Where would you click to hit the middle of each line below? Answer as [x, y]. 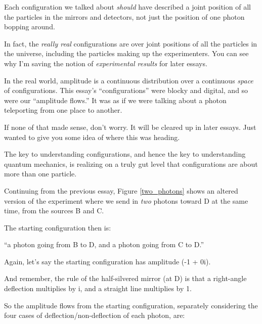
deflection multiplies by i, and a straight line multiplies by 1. [98, 288]
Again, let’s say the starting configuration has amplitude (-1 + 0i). [107, 261]
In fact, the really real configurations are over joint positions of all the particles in [131, 43]
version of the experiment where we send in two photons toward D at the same [126, 200]
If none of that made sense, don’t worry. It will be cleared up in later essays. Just [130, 127]
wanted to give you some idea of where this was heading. [92, 137]
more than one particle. [40, 174]
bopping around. [30, 27]
